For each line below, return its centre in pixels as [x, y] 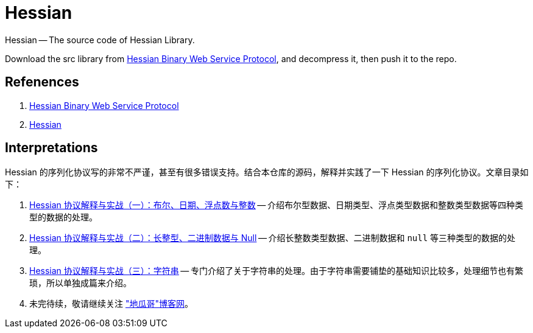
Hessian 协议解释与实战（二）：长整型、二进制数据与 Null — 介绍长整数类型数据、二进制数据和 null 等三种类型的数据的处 [273, 238]
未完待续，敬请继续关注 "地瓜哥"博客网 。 [111, 304]
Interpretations [51, 148]
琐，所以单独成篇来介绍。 [80, 283]
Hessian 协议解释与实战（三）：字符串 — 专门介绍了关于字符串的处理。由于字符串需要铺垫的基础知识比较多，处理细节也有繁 [276, 271]
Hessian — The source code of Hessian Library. [100, 40]
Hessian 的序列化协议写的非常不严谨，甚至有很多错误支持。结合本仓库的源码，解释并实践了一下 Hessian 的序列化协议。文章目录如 [267, 172]
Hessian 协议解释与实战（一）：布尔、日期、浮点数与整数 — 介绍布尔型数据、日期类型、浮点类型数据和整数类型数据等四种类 [276, 205]
